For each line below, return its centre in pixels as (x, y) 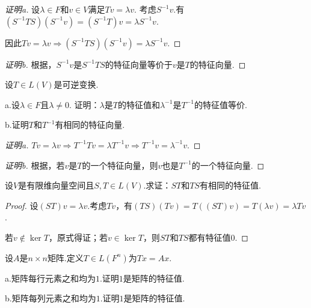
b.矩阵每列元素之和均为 (51, 298)
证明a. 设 (23, 9)
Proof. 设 (22, 205)
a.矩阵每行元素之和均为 (50, 278)
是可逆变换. (76, 84)
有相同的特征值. (230, 185)
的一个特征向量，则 (120, 165)
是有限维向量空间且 (56, 185)
